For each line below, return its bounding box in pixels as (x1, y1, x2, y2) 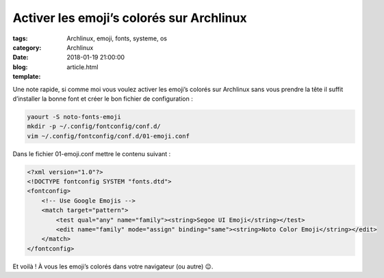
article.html (66, 62, 99, 71)
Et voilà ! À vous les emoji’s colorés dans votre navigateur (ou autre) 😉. (12, 262, 214, 270)
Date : (12, 53, 29, 62)
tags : (12, 34, 28, 42)
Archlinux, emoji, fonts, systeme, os (66, 34, 168, 42)
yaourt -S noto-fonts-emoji (27, 113, 121, 121)
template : (12, 73, 41, 81)
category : (12, 43, 42, 51)
